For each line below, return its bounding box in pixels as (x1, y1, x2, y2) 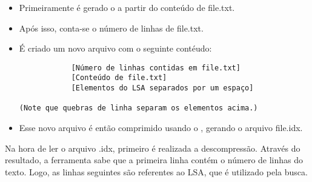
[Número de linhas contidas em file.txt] (71, 63, 241, 72)
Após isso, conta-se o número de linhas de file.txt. (19, 21, 204, 34)
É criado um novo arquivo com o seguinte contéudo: (19, 42, 212, 55)
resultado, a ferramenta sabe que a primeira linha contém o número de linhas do (5, 153, 304, 166)
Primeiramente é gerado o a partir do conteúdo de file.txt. (19, 1, 235, 13)
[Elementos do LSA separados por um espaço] (71, 84, 254, 93)
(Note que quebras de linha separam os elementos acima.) (19, 104, 258, 113)
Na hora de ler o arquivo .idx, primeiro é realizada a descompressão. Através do (5, 141, 300, 154)
